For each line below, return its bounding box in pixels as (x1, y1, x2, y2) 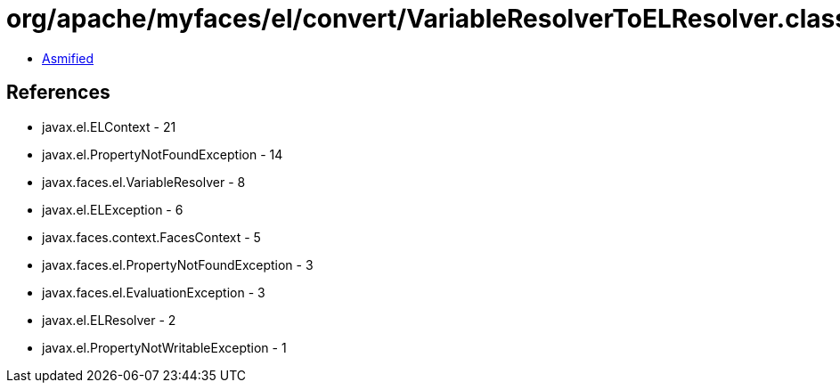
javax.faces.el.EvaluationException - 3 (42, 284, 265, 300)
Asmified (42, 50, 94, 66)
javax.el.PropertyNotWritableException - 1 (42, 339, 287, 355)
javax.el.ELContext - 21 (42, 118, 176, 134)
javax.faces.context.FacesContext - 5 (42, 229, 261, 245)
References (6, 81, 110, 104)
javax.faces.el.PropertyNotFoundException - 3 (42, 256, 314, 272)
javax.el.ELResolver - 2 (42, 312, 176, 328)
